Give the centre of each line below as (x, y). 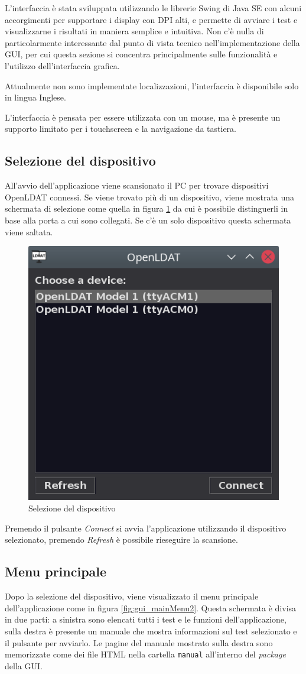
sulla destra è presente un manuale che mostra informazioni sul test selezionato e (151, 631)
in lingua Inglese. (35, 97)
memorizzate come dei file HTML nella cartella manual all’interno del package (145, 654)
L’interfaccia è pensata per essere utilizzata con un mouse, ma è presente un (143, 117)
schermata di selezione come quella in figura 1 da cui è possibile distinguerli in (147, 208)
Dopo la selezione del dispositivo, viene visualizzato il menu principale (132, 596)
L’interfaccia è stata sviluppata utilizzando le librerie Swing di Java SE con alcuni (153, 8)
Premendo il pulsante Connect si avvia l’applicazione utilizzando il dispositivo (146, 528)
